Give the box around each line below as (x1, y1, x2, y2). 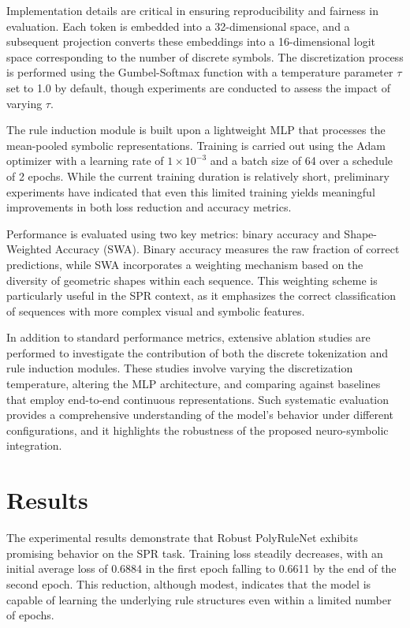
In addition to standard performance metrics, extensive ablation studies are (6, 329, 371, 346)
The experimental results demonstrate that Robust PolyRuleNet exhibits (6, 529, 358, 546)
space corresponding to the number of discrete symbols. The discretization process (6, 48, 404, 65)
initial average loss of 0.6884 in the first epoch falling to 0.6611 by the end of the (6, 560, 397, 577)
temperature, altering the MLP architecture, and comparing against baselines (6, 376, 381, 392)
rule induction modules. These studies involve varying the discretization (6, 360, 353, 376)
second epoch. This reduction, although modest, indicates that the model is (6, 575, 371, 592)
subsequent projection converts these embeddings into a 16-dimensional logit (6, 33, 375, 50)
